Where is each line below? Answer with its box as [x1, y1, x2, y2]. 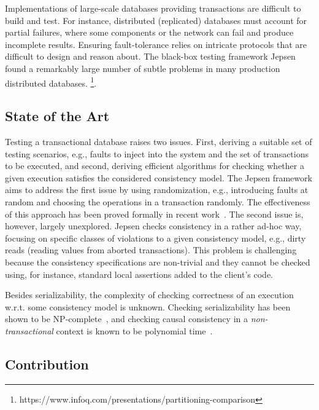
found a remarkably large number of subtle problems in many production [5, 61, 280, 74]
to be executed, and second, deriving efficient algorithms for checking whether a [5, 159, 304, 172]
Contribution [5, 354, 89, 373]
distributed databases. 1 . [5, 74, 97, 89]
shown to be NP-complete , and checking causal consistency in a [5, 312, 248, 325]
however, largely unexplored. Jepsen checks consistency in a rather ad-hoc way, [5, 219, 302, 232]
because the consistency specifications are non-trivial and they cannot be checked [5, 255, 310, 268]
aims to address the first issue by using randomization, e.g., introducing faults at [5, 183, 309, 196]
